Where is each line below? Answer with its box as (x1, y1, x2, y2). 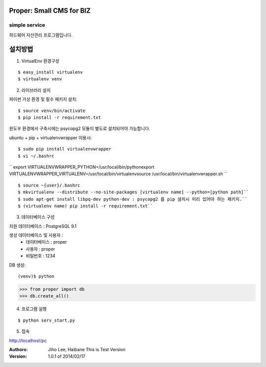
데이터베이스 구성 (21, 214, 55, 220)
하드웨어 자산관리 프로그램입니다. (9, 32, 73, 38)
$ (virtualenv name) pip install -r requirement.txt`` (18, 203, 153, 209)
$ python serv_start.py (18, 317, 75, 323)
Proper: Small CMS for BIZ (9, 6, 91, 15)
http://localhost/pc (9, 337, 47, 343)
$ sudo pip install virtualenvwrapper (18, 146, 112, 152)
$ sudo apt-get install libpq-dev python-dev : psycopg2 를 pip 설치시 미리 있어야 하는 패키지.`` (18, 196, 248, 202)
